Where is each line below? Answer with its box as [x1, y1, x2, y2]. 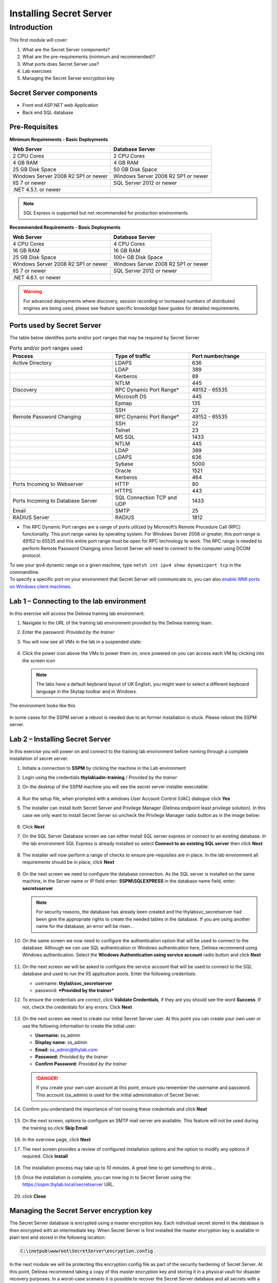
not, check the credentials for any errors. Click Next [22, 1004, 132, 1010]
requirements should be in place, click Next [22, 859, 115, 865]
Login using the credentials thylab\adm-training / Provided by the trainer [22, 774, 177, 780]
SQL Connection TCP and [115, 494, 177, 501]
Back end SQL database [22, 109, 74, 115]
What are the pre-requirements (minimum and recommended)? [22, 54, 155, 60]
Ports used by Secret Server [9, 321, 102, 329]
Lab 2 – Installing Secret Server [9, 734, 111, 744]
